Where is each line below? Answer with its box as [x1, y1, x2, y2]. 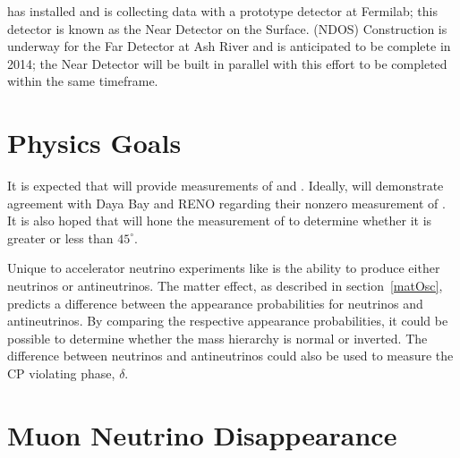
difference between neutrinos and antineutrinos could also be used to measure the [7, 346, 454, 365]
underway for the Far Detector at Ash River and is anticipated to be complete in [7, 37, 451, 55]
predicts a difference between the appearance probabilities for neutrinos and [7, 293, 423, 312]
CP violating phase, [7, 364, 115, 383]
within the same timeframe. [7, 72, 158, 90]
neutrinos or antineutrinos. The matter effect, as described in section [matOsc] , [7, 276, 443, 295]
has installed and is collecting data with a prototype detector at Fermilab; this [7, 2, 438, 20]
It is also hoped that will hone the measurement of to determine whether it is [7, 211, 432, 230]
